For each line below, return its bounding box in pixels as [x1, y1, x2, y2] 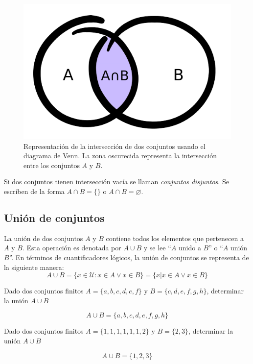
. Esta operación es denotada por [22, 243, 121, 253]
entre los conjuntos [23, 160, 80, 170]
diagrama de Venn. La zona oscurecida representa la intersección [23, 150, 217, 161]
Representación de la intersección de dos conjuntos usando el [23, 141, 206, 151]
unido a [178, 243, 201, 253]
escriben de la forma [4, 186, 65, 196]
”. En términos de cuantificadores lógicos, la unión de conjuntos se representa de [9, 252, 249, 263]
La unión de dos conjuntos [4, 233, 83, 243]
